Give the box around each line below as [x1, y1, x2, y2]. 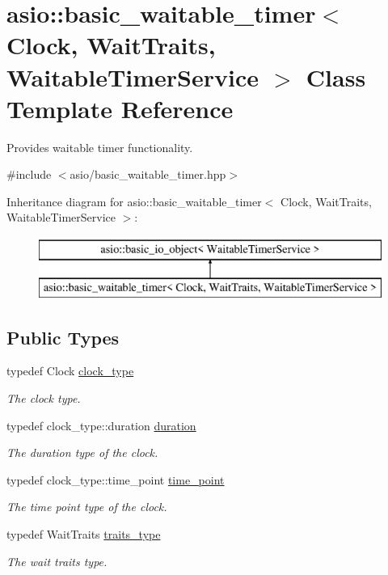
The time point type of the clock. [6, 498, 167, 515]
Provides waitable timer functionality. [6, 138, 193, 155]
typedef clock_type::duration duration [6, 416, 196, 433]
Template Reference [6, 91, 234, 125]
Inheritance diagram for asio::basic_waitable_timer [6, 192, 262, 209]
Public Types [6, 324, 120, 349]
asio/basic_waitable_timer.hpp [70, 166, 226, 183]
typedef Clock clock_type [6, 362, 134, 379]
